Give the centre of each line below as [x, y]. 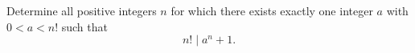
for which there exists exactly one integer [272, 10]
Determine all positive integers [82, 10]
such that [84, 26]
